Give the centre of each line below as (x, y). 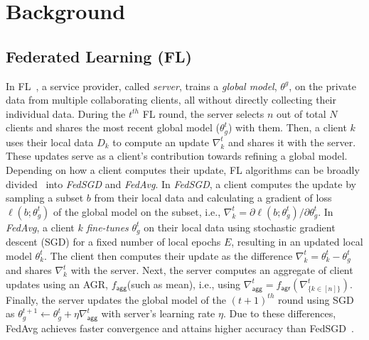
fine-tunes (107, 227)
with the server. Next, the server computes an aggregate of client (212, 270)
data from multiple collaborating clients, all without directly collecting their (171, 100)
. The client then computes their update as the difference (169, 255)
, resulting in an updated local (297, 242)
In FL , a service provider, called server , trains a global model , (141, 86)
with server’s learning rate (158, 313)
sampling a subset (45, 198)
